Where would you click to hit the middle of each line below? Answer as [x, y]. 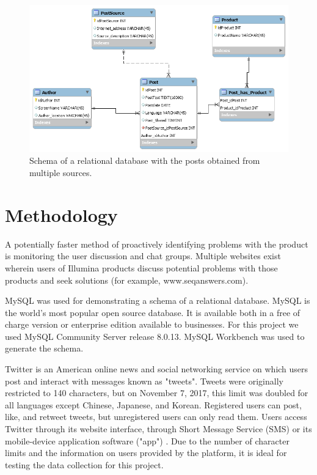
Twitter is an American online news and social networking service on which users [157, 369]
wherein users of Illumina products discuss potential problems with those [141, 267]
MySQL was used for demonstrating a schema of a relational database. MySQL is [158, 300]
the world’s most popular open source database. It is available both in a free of [153, 312]
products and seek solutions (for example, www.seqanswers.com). [127, 280]
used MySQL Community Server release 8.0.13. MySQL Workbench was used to [155, 336]
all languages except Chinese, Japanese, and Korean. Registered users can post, [153, 404]
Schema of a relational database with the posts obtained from [145, 160]
